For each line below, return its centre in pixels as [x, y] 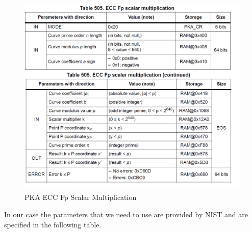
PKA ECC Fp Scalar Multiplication [81, 197]
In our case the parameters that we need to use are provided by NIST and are [126, 214]
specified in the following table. [53, 224]
